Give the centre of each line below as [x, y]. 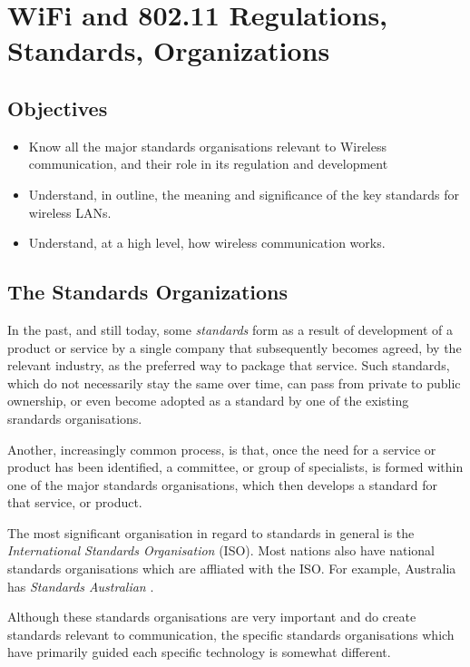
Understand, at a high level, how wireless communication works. [207, 243]
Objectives [58, 108]
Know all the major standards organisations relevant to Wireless [208, 146]
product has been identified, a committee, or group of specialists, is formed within [235, 467]
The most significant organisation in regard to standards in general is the [211, 532]
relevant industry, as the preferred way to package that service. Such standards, [229, 365]
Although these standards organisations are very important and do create [212, 617]
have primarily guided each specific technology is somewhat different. [199, 652]
